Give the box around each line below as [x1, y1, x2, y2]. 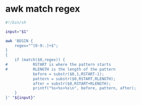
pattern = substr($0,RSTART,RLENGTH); [32, 76, 116, 82]
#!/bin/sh [5, 20, 27, 25]
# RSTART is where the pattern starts [5, 62, 111, 67]
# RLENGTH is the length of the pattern [5, 67, 116, 72]
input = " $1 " [5, 29, 29, 34]
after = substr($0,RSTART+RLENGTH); [32, 81, 111, 86]
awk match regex [5, 3, 80, 15]
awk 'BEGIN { [5, 38, 33, 43]
